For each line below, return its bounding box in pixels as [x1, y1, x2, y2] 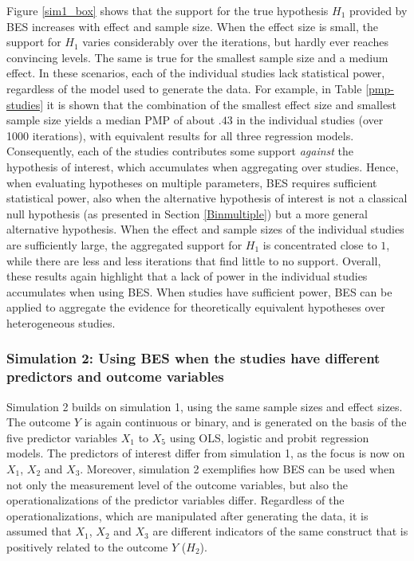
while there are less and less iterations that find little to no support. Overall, [6, 252, 381, 269]
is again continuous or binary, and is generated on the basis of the [84, 414, 407, 430]
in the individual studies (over [236, 112, 384, 128]
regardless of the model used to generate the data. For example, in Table [6, 80, 362, 96]
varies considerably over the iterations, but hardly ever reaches [82, 33, 388, 50]
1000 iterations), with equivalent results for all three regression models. [6, 127, 354, 143]
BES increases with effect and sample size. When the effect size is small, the [6, 18, 378, 34]
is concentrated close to [262, 236, 377, 253]
